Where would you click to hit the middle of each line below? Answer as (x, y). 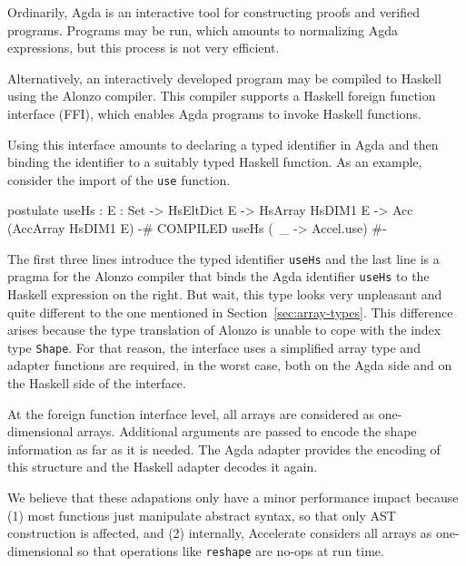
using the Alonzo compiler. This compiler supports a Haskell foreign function (222, 96)
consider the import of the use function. (119, 179)
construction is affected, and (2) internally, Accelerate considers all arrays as (220, 533)
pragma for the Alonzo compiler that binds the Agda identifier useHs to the (218, 276)
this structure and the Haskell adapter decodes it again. (163, 467)
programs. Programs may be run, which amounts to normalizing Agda (203, 29)
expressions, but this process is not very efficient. (144, 48)
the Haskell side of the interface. (97, 382)
